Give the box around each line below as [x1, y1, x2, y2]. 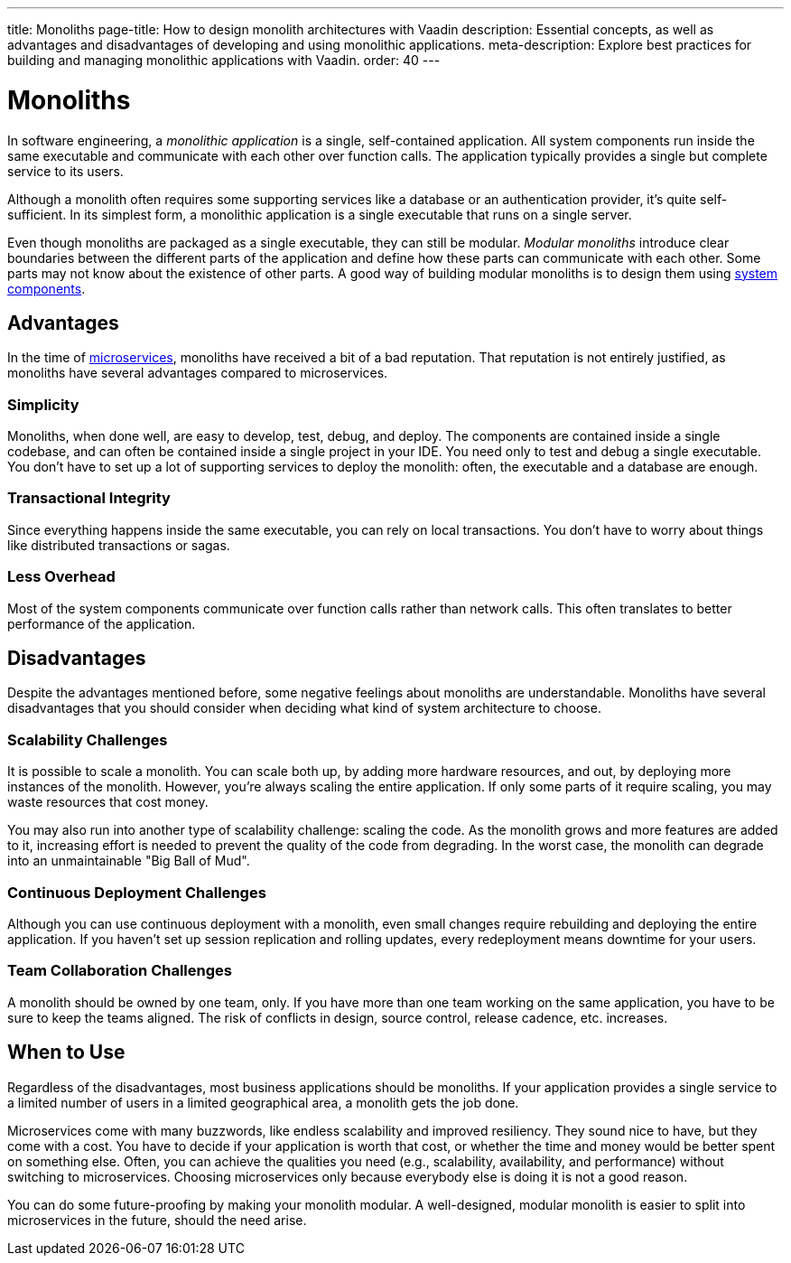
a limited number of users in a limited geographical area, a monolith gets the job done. [7, 1094, 519, 1110]
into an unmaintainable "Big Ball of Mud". [7, 853, 250, 869]
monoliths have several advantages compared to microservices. [7, 365, 388, 381]
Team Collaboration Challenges [7, 961, 232, 980]
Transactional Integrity [7, 489, 171, 508]
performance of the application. [7, 615, 196, 631]
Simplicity [7, 395, 79, 414]
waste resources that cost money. [7, 794, 209, 810]
